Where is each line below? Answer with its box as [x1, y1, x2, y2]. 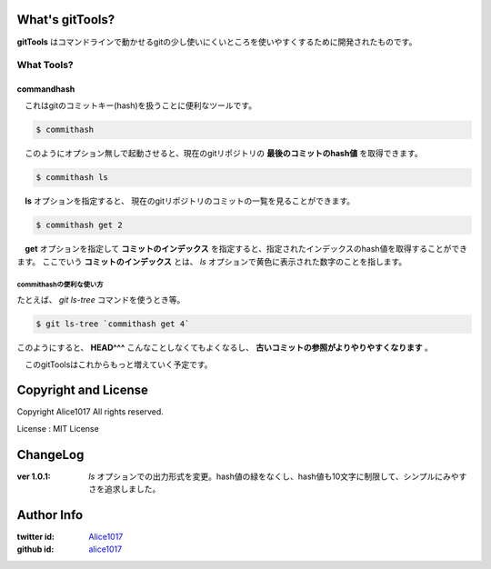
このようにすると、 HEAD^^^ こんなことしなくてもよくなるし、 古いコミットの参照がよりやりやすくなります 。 [16, 342, 434, 354]
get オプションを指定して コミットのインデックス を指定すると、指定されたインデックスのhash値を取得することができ [25, 244, 468, 255]
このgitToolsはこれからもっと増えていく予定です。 [24, 359, 213, 370]
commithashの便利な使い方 [16, 280, 104, 289]
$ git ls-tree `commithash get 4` [35, 319, 190, 329]
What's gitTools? [16, 12, 115, 27]
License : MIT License [16, 423, 99, 434]
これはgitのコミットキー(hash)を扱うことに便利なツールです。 [24, 100, 257, 111]
